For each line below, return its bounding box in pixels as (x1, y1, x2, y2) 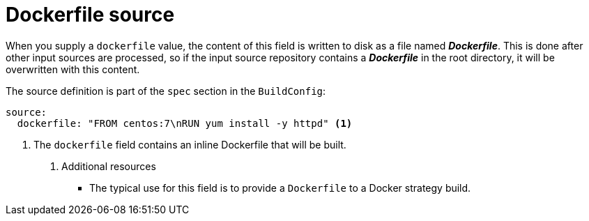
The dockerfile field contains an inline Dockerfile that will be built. (33, 138, 346, 151)
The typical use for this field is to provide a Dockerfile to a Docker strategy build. (89, 181, 471, 194)
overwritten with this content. (6, 63, 140, 75)
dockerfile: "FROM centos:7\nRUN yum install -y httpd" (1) (17, 117, 353, 129)
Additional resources (61, 160, 156, 172)
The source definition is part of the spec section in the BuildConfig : (6, 84, 326, 97)
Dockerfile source (6, 3, 175, 26)
